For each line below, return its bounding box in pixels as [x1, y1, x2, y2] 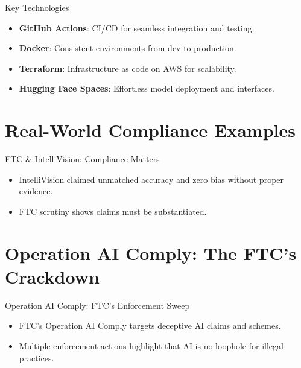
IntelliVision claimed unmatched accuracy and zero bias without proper [19, 173, 284, 185]
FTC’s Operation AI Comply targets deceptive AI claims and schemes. [19, 319, 281, 332]
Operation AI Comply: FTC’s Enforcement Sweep [5, 299, 190, 311]
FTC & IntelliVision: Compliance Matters [5, 153, 160, 165]
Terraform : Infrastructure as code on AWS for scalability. [19, 62, 236, 74]
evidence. [19, 185, 53, 197]
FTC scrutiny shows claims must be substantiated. [19, 205, 207, 217]
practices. [19, 351, 54, 364]
